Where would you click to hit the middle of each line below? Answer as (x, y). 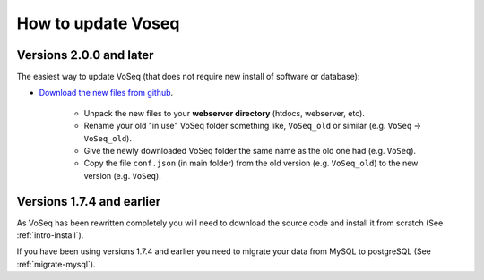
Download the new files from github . (106, 93)
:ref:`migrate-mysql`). (56, 264)
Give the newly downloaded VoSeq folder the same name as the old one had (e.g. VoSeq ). (250, 151)
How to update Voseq (98, 23)
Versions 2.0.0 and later (85, 55)
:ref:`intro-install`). (50, 235)
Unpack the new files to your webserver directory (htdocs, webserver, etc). (224, 113)
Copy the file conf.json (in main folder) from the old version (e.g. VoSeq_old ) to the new (251, 163)
